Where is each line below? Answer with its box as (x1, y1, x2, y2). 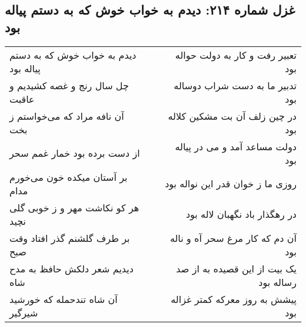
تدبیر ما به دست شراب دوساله (174, 78, 297, 92)
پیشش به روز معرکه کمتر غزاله (171, 292, 297, 306)
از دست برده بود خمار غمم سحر (9, 146, 140, 160)
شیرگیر (9, 305, 38, 319)
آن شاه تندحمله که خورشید (9, 292, 118, 306)
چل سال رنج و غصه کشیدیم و (9, 78, 129, 92)
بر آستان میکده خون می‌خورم (9, 170, 128, 184)
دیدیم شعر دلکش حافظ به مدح (9, 261, 134, 275)
